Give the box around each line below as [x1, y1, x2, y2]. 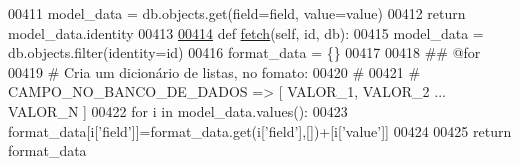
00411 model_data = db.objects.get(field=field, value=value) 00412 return [8, 3, 466, 23]
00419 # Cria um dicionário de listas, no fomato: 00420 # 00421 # [8, 61, 421, 82]
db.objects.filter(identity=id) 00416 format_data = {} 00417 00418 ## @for [8, 42, 481, 63]
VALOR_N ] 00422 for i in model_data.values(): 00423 [8, 100, 348, 121]
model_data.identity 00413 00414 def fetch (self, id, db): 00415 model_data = [8, 22, 484, 43]
